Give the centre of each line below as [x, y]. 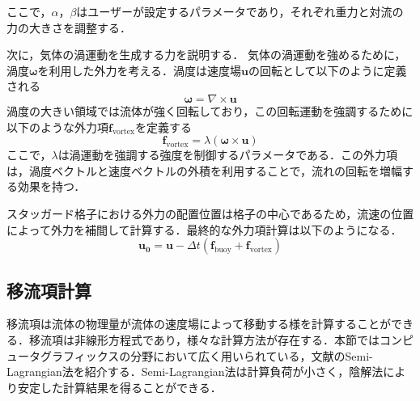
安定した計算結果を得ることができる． [119, 387]
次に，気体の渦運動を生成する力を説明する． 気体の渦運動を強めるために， [206, 55]
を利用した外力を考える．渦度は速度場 [139, 70]
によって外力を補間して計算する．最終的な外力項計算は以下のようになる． [204, 229]
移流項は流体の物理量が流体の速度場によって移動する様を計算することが [199, 324]
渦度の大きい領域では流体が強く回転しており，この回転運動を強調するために [210, 110]
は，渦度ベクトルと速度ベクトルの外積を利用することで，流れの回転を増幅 [205, 170]
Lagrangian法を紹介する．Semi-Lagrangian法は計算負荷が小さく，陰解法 [195, 371]
